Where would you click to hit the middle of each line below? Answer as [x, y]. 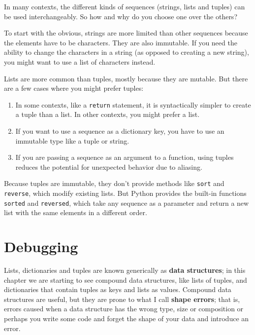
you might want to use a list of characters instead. [80, 61]
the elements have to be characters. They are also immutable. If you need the [121, 42]
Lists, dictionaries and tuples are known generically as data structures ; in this [125, 270]
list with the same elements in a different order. [76, 212]
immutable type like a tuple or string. [72, 140]
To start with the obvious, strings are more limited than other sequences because [126, 33]
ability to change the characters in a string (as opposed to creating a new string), [127, 52]
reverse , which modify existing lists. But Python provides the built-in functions [125, 193]
